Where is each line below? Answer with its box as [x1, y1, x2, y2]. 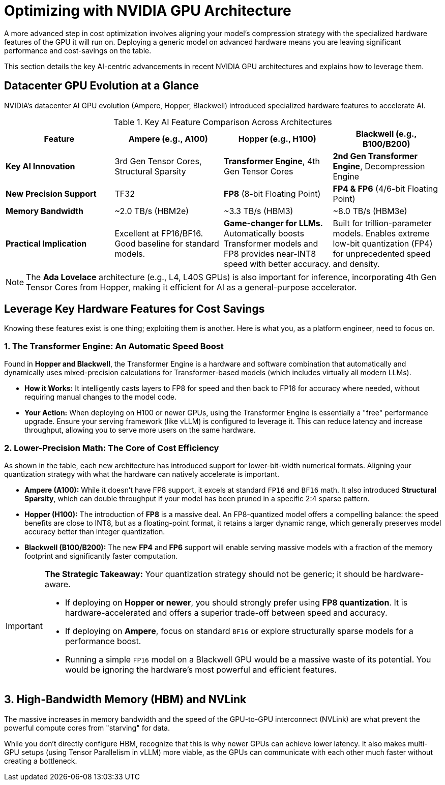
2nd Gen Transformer [333, 150, 418, 161]
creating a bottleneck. [4, 756, 77, 765]
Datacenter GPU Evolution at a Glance [4, 79, 199, 93]
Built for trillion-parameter [333, 218, 432, 228]
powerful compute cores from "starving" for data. [4, 723, 170, 732]
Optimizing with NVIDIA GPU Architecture [4, 2, 291, 19]
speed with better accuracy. [224, 258, 331, 269]
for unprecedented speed [333, 248, 431, 259]
